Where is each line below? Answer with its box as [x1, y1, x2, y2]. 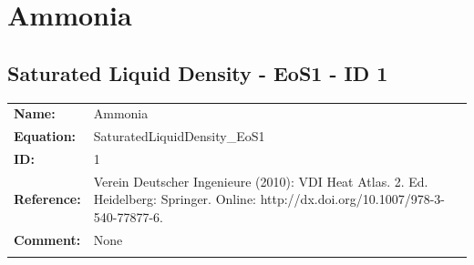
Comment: [14, 229, 81, 249]
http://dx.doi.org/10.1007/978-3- [260, 189, 445, 209]
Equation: [14, 127, 77, 146]
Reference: [14, 189, 81, 209]
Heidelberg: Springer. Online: [93, 189, 256, 209]
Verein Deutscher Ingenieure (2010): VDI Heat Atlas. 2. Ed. [93, 171, 428, 190]
